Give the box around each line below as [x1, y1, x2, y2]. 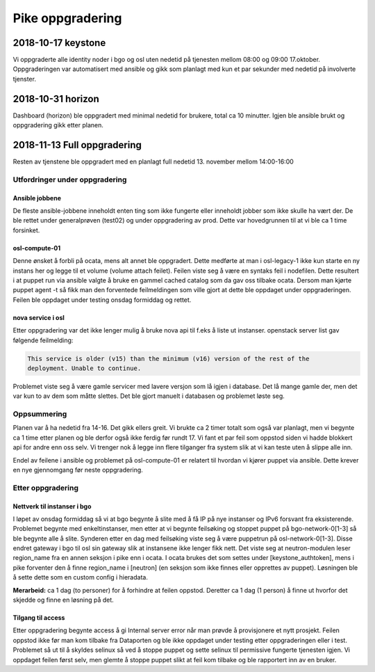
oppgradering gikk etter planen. [12, 121, 103, 129]
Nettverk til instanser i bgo [12, 502, 92, 511]
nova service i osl [12, 313, 65, 321]
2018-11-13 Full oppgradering [12, 139, 142, 151]
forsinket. [12, 226, 40, 234]
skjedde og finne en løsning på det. [12, 595, 114, 605]
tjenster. [12, 74, 36, 83]
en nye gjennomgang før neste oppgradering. [12, 465, 144, 474]
